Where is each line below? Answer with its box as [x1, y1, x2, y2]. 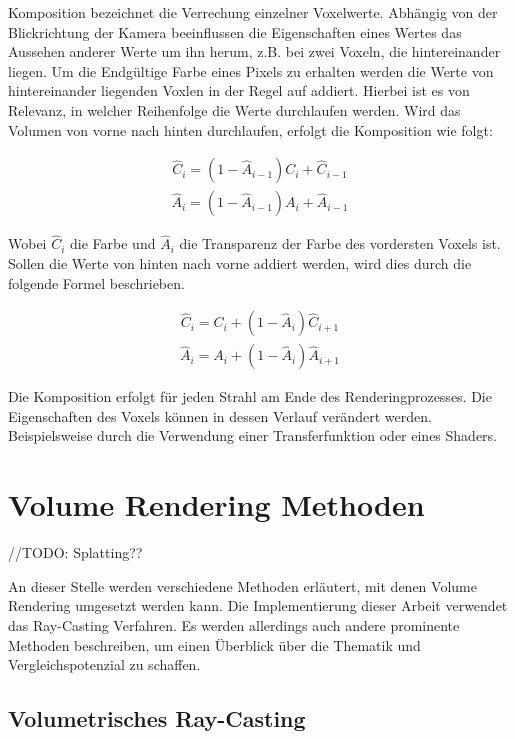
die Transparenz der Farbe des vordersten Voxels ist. [179, 233, 501, 254]
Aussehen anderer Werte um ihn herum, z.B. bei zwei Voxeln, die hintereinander [8, 41, 501, 62]
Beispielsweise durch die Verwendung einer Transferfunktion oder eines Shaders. [8, 425, 498, 446]
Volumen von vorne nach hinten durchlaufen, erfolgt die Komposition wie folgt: [8, 119, 493, 140]
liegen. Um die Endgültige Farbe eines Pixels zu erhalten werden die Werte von [8, 60, 494, 81]
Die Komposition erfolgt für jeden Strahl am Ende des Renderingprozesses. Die [8, 386, 492, 407]
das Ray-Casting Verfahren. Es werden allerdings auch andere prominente [8, 614, 460, 635]
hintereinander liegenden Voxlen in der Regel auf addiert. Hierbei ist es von [8, 80, 470, 101]
